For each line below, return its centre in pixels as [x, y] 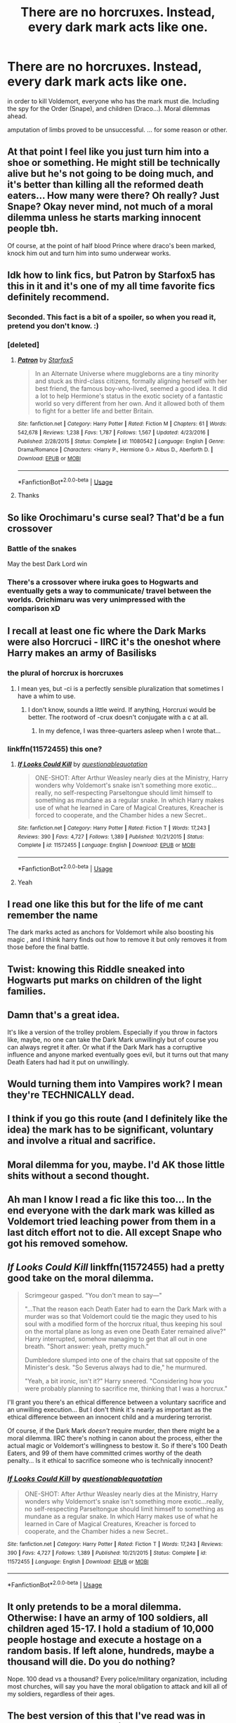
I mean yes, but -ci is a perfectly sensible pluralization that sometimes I [120, 688]
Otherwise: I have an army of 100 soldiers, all [108, 1618]
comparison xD [34, 608]
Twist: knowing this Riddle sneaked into [96, 969]
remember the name [53, 915]
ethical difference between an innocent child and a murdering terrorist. [110, 1417]
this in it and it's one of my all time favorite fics [111, 286]
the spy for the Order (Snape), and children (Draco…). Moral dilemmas [109, 108]
